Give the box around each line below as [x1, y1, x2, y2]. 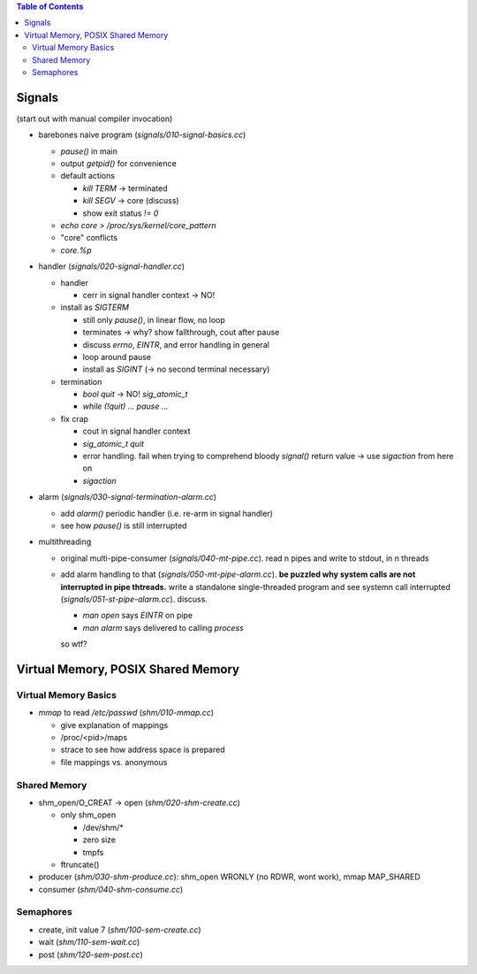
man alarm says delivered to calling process [82, 622, 245, 633]
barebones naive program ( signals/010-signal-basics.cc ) [38, 129, 246, 141]
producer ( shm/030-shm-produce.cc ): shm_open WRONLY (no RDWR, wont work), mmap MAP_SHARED [38, 871, 421, 882]
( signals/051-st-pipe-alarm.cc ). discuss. [60, 594, 208, 604]
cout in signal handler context [82, 426, 191, 437]
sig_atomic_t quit [82, 438, 145, 449]
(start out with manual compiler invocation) [16, 113, 173, 124]
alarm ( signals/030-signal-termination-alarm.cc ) [38, 492, 216, 502]
